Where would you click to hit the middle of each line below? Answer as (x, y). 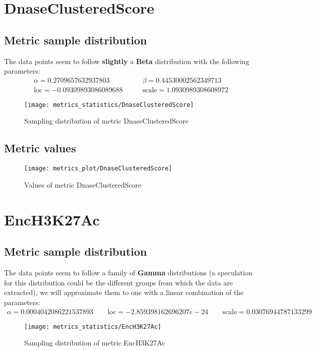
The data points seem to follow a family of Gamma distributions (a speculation (128, 273)
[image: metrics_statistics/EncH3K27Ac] (93, 327)
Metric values (40, 148)
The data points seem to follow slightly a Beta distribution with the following (127, 61)
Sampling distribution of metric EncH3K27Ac (95, 343)
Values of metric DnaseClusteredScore (83, 184)
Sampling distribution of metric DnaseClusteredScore (106, 121)
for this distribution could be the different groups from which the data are (118, 282)
